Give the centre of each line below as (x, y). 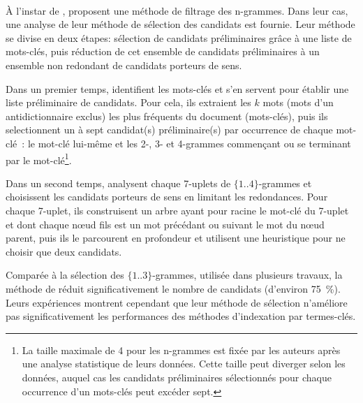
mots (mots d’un (298, 102)
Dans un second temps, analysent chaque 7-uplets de (118, 183)
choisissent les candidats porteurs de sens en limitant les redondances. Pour (167, 197)
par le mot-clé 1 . (39, 159)
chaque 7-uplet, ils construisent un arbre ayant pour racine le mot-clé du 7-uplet (177, 210)
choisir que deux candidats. (64, 251)
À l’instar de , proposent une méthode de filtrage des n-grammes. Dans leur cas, (177, 10)
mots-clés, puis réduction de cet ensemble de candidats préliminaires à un (163, 51)
